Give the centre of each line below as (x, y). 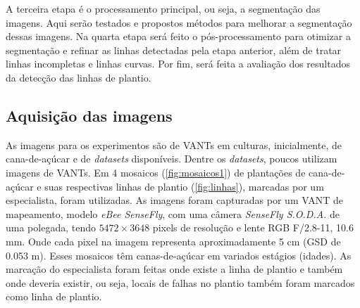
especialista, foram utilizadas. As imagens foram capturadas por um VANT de (174, 200)
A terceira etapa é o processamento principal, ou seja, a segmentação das (163, 8)
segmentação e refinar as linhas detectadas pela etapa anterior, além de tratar (174, 50)
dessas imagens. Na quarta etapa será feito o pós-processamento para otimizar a (178, 36)
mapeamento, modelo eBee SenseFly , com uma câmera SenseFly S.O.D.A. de (173, 213)
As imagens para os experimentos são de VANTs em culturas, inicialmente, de (174, 145)
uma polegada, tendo (51, 227)
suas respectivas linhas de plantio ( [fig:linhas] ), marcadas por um (184, 186)
